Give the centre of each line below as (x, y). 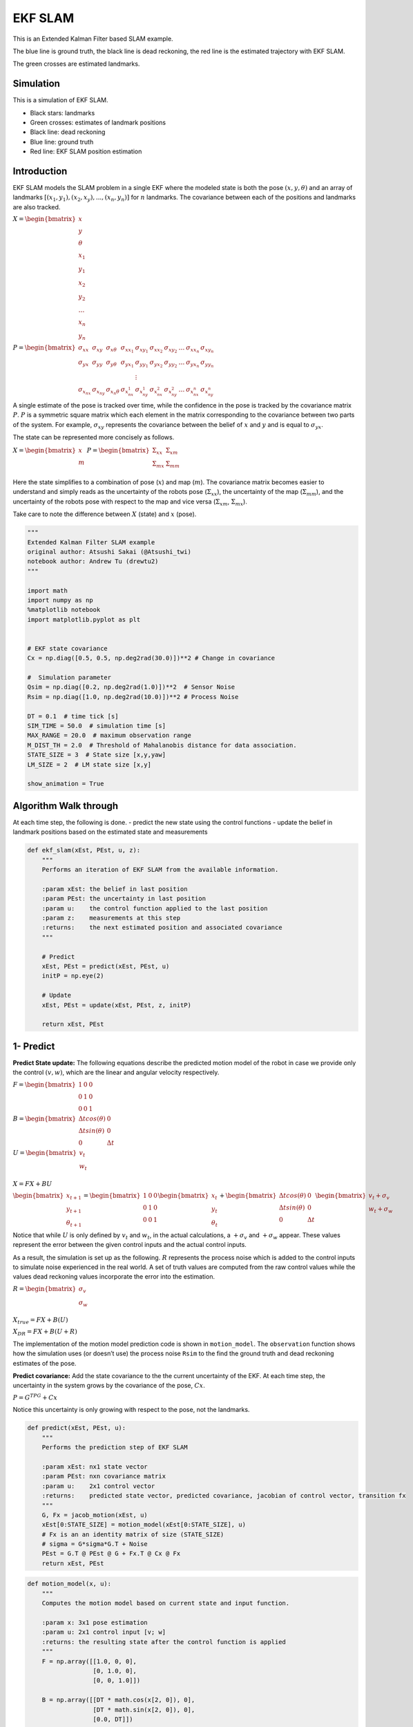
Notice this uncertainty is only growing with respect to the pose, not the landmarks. (131, 1410)
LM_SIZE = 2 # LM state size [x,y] (89, 764)
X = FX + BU (32, 1184)
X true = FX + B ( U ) (40, 1321)
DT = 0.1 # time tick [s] (73, 716)
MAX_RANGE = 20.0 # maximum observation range (109, 735)
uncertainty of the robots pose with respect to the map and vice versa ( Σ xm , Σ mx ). (130, 502)
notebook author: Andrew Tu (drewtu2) (93, 562)
